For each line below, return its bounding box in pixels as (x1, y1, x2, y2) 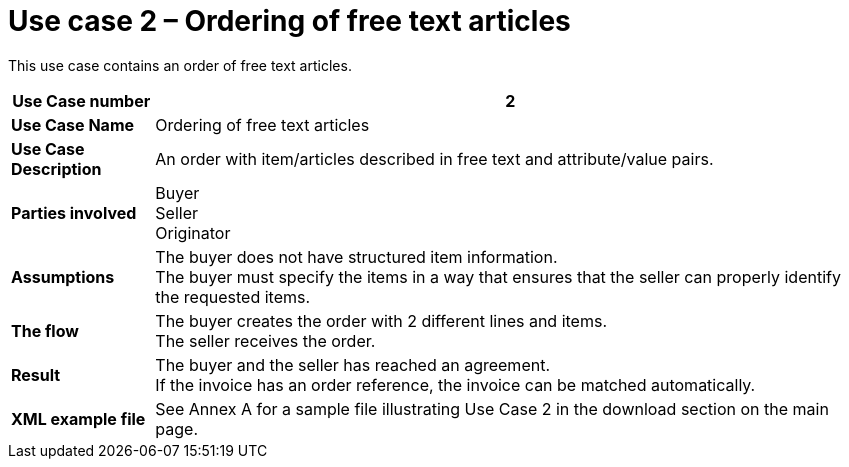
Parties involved (11, 202, 137, 223)
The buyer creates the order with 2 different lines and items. (155, 310, 607, 331)
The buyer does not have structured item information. (155, 246, 558, 267)
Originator (155, 222, 231, 243)
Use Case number (12, 90, 151, 111)
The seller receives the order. (155, 330, 376, 351)
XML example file (11, 408, 146, 429)
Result (11, 364, 61, 385)
